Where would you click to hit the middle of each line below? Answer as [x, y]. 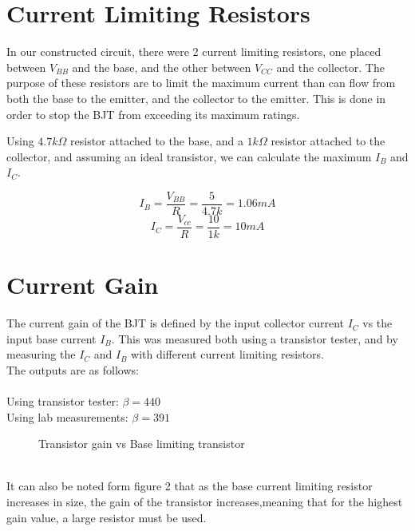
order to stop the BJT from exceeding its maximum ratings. [153, 114]
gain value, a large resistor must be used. [107, 517]
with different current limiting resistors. [227, 354]
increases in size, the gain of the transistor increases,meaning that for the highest [205, 502]
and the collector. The [330, 67]
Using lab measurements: [67, 416]
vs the [377, 323]
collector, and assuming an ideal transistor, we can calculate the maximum [189, 156]
